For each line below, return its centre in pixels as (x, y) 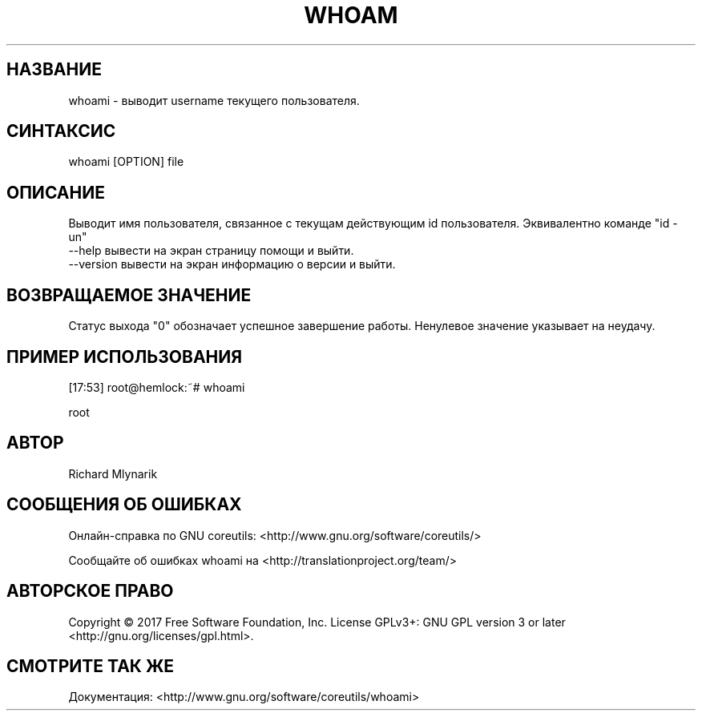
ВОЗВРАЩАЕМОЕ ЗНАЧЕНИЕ (129, 295)
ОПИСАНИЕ (56, 192)
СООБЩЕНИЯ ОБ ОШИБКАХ (124, 505)
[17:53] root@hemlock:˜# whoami (157, 387)
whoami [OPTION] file (126, 162)
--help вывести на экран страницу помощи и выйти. (211, 251)
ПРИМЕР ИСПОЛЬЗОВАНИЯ (125, 356)
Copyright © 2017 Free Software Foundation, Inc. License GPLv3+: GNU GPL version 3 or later (317, 622)
